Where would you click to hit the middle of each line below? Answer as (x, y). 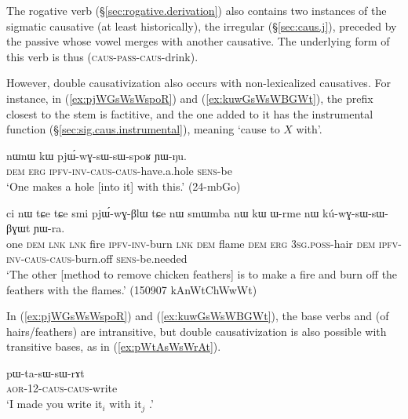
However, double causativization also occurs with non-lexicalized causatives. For (199, 83)
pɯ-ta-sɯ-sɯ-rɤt (46, 372)
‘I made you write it (55, 404)
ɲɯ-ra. (49, 228)
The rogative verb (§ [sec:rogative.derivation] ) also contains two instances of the (197, 10)
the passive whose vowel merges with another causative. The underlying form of (198, 41)
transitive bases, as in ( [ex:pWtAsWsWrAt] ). (114, 346)
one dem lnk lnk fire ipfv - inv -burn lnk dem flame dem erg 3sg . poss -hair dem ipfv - (204, 243)
